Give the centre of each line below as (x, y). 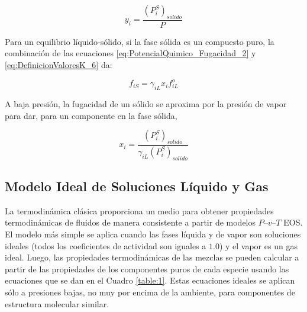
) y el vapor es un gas (258, 245)
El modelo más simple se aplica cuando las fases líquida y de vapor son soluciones (153, 234)
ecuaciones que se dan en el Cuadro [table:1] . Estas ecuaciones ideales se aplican (150, 280)
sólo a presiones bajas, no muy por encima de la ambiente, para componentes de (150, 292)
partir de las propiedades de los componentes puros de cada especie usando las (147, 268)
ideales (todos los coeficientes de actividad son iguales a (106, 245)
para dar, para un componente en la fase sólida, (91, 115)
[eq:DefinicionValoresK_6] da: (59, 65)
